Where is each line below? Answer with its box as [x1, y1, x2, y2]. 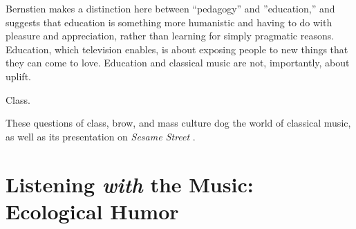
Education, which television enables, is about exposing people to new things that [6, 42, 348, 56]
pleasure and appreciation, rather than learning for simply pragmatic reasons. [6, 28, 335, 43]
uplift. [6, 68, 31, 83]
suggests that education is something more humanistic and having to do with [6, 15, 332, 29]
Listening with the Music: [6, 170, 254, 199]
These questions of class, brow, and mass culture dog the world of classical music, [6, 116, 351, 130]
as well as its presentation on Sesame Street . [6, 129, 196, 143]
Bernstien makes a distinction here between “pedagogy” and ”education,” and [6, 1, 335, 15]
